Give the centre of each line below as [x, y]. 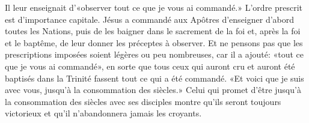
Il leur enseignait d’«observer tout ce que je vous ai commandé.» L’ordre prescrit [154, 7]
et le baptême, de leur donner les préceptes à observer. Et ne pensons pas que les [154, 42]
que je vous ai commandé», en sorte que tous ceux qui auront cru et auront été [150, 66]
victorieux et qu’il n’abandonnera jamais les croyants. [103, 113]
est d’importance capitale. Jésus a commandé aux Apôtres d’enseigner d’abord [150, 19]
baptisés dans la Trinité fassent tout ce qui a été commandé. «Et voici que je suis [154, 78]
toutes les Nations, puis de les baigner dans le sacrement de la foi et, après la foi [153, 31]
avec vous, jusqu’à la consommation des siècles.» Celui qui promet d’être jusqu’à [153, 90]
